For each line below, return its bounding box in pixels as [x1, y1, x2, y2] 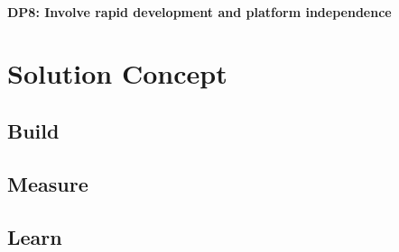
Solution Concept [7, 55, 227, 92]
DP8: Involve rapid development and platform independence [7, 2, 392, 21]
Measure [7, 169, 88, 197]
